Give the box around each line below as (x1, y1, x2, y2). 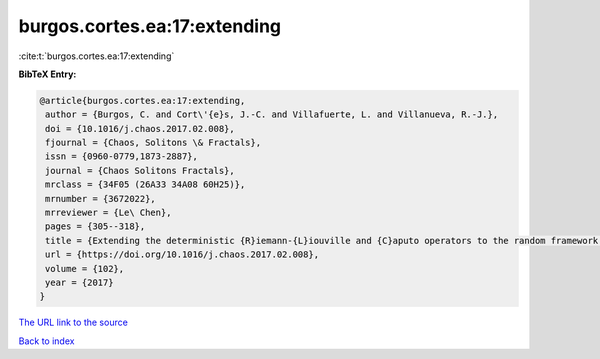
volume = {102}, (45, 263, 125, 274)
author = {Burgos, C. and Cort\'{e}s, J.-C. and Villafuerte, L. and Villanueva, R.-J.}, (45, 109, 499, 120)
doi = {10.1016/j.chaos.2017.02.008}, (45, 123, 235, 134)
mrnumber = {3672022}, (45, 193, 157, 204)
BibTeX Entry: (18, 68, 77, 80)
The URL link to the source (18, 316, 129, 329)
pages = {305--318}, (45, 221, 146, 232)
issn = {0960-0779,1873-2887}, (45, 151, 199, 162)
